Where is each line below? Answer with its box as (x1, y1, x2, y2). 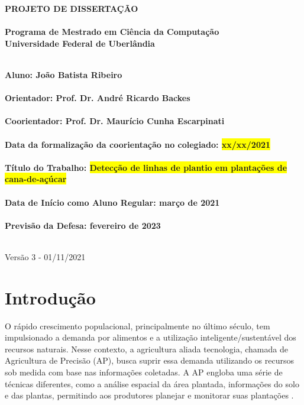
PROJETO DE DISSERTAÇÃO (5, 2, 138, 14)
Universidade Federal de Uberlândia (5, 37, 155, 49)
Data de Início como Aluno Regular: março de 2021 (5, 196, 220, 208)
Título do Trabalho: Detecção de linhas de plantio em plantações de (5, 161, 287, 173)
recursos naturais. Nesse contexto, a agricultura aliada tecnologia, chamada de (5, 342, 288, 355)
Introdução (5, 285, 96, 309)
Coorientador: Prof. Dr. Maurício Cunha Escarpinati (5, 115, 225, 127)
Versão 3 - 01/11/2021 (5, 250, 86, 263)
